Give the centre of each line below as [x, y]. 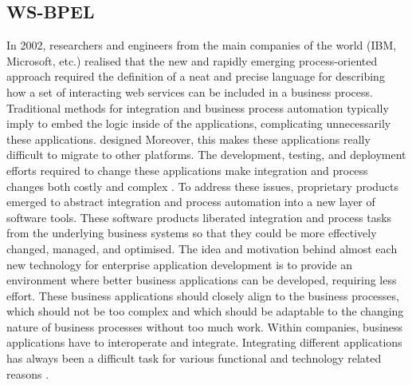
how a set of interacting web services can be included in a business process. [190, 91]
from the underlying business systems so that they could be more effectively [192, 233]
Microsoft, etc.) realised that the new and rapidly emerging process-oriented [192, 60]
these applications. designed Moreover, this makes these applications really [188, 139]
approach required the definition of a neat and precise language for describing [196, 76]
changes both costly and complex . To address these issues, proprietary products [203, 186]
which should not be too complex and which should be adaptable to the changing [205, 311]
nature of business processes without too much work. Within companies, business [205, 326]
